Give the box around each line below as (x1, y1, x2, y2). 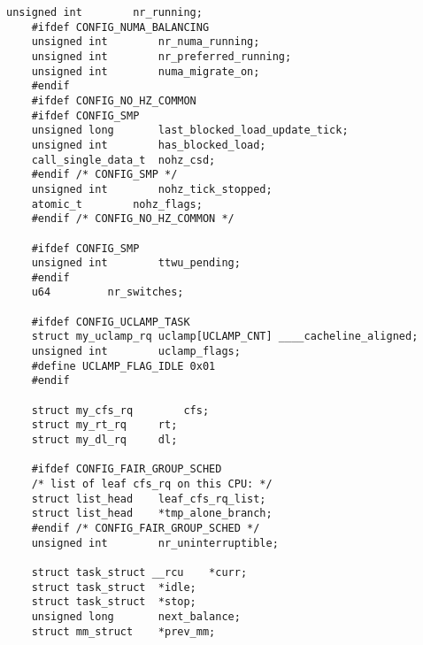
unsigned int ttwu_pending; (31, 257, 241, 270)
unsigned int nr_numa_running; (31, 35, 260, 49)
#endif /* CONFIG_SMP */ (31, 168, 178, 181)
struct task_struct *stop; (31, 595, 196, 609)
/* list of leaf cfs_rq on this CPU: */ (31, 478, 273, 490)
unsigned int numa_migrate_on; (31, 65, 260, 78)
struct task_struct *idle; (31, 580, 196, 594)
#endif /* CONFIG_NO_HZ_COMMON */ (31, 212, 235, 226)
